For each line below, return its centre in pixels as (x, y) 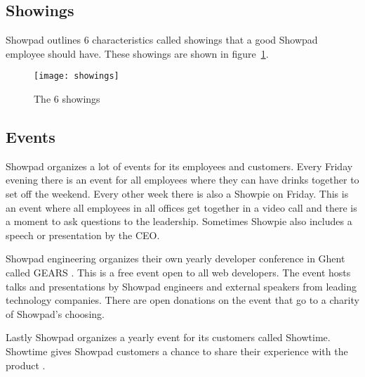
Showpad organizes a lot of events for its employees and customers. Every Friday (179, 166)
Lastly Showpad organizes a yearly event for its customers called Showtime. (168, 337)
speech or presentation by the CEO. (83, 235)
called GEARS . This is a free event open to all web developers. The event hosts (178, 272)
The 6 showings (67, 99)
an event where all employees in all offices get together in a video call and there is (181, 207)
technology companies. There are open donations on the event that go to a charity (182, 300)
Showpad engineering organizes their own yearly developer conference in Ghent (175, 258)
